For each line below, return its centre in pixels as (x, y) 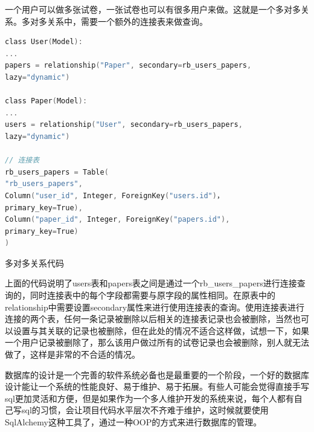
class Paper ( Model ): (46, 101)
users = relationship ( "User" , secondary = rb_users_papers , (124, 125)
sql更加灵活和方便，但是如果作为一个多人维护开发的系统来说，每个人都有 (149, 398)
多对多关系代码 (34, 263)
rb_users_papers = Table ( (57, 172)
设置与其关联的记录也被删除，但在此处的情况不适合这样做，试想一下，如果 (161, 330)
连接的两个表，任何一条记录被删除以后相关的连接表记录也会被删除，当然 (149, 319)
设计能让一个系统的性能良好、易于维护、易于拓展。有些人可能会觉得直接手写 (157, 386)
